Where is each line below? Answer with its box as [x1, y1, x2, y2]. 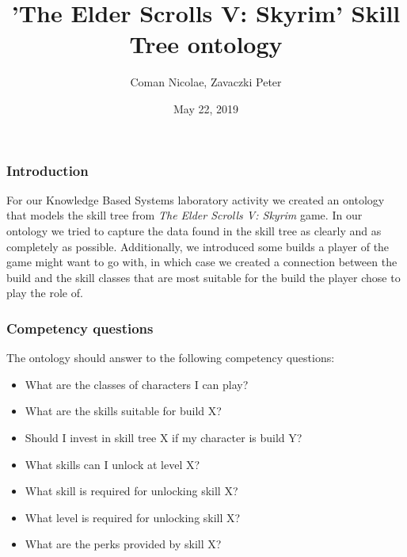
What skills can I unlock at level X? [25, 456, 200, 472]
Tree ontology [129, 28, 283, 60]
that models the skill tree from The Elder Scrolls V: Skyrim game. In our [6, 207, 363, 223]
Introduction [6, 160, 89, 180]
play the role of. [6, 284, 83, 301]
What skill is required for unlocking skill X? [25, 483, 238, 499]
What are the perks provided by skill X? [25, 536, 222, 552]
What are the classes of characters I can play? [25, 376, 249, 392]
